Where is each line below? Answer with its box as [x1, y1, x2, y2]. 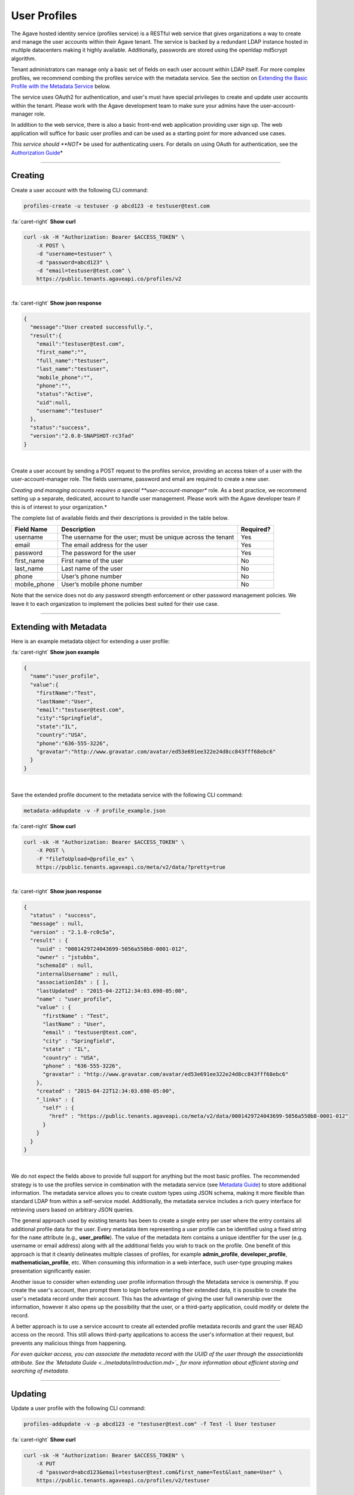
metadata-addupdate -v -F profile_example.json [23, 807, 166, 814]
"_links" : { [36, 1096, 75, 1103]
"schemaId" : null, [36, 962, 94, 969]
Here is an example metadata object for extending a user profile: [11, 637, 170, 645]
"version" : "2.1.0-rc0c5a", [30, 929, 116, 935]
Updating [11, 1389, 47, 1399]
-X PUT [36, 1460, 56, 1467]
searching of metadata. [11, 1367, 69, 1374]
